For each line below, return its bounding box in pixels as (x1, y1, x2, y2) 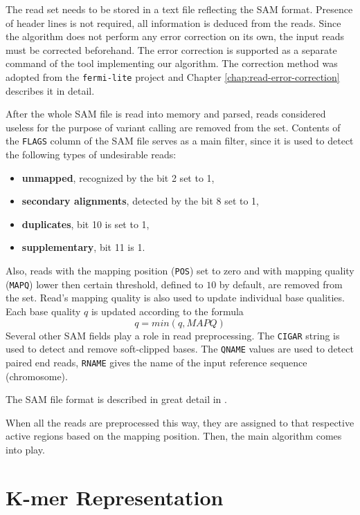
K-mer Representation (6, 483, 224, 511)
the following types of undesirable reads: (6, 147, 177, 162)
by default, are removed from (219, 277, 343, 291)
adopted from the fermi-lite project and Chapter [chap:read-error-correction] (6, 69, 340, 84)
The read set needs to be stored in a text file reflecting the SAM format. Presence (6, 2, 353, 16)
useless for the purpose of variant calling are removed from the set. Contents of (6, 120, 341, 134)
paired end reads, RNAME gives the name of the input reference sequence (6, 355, 307, 369)
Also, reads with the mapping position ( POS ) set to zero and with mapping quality (6, 263, 354, 278)
